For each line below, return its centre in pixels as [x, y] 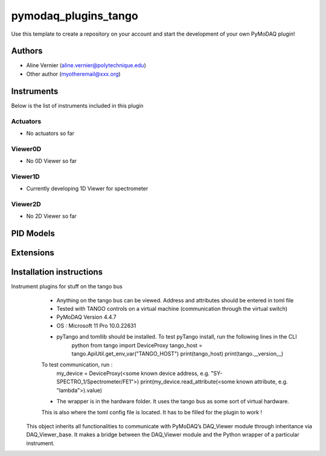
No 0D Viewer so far [52, 161]
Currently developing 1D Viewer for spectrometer [87, 189]
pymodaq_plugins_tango [75, 16]
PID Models [33, 234]
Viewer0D [26, 149]
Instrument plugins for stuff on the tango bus [67, 287]
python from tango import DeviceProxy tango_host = [137, 345]
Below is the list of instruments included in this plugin [78, 105]
